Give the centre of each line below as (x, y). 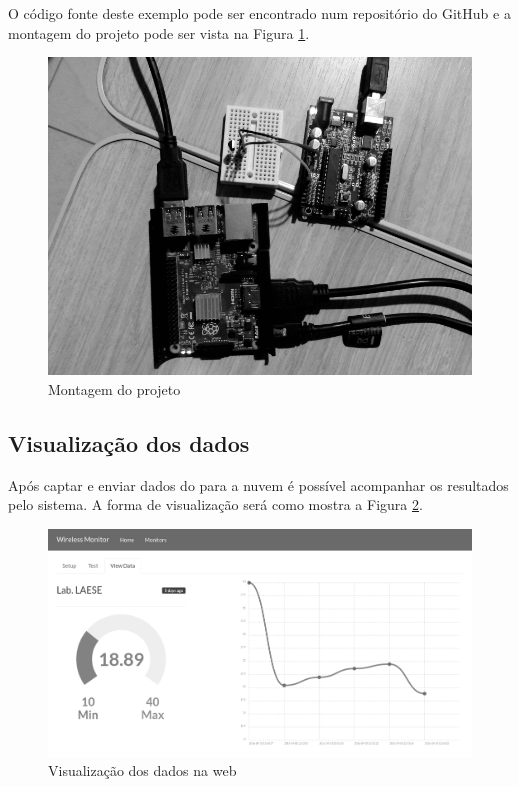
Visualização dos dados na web (142, 770)
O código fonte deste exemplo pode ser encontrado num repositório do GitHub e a (259, 13)
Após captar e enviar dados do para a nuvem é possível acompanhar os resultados (258, 484)
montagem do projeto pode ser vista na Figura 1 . (159, 32)
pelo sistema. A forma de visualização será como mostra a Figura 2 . (215, 504)
